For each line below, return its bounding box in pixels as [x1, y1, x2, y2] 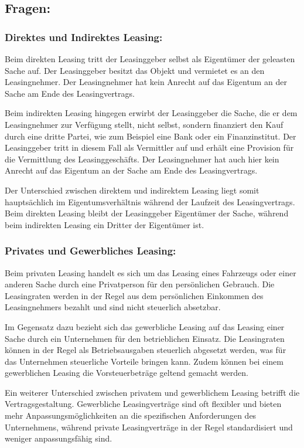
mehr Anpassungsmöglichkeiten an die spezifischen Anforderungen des [5, 409, 257, 422]
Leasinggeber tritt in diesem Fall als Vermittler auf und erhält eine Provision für [5, 141, 294, 154]
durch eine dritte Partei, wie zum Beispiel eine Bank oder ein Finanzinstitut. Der [5, 130, 296, 142]
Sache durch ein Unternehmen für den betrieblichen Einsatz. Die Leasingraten [5, 332, 285, 344]
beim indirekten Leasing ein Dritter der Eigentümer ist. [5, 218, 204, 230]
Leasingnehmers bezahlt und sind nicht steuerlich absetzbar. [5, 301, 221, 313]
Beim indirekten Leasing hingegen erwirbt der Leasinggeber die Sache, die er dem [5, 107, 298, 119]
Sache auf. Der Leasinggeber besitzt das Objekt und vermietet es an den [5, 64, 265, 76]
